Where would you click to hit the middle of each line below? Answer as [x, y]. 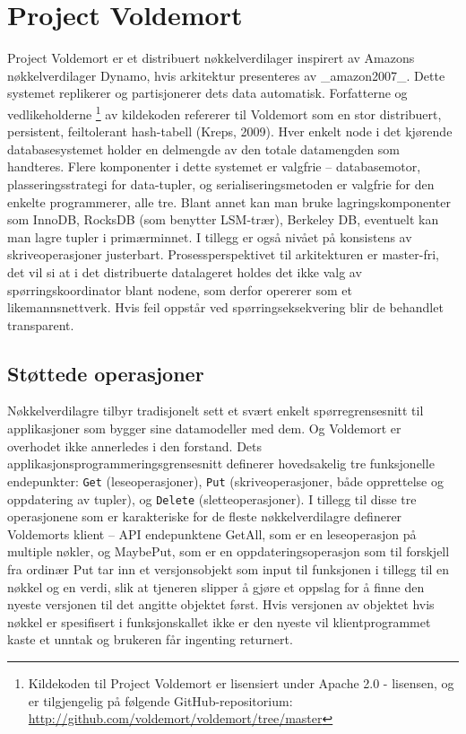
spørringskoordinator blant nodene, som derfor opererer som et [180, 289]
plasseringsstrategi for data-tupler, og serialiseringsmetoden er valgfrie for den [221, 183]
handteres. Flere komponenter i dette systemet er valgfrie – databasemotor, [214, 166]
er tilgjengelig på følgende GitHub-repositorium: [160, 700]
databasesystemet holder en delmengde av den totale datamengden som [203, 149]
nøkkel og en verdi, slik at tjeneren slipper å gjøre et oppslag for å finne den [216, 586]
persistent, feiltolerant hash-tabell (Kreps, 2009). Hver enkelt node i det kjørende [230, 131]
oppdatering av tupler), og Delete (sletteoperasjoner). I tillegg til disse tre [212, 498]
